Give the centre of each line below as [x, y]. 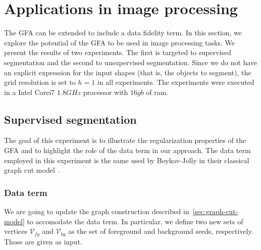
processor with [106, 92]
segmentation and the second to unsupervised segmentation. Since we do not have [131, 62]
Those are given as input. [43, 241]
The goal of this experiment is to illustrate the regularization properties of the [125, 140]
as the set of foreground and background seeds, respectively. [161, 231]
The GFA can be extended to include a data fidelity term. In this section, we [123, 33]
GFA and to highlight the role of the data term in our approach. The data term [127, 150]
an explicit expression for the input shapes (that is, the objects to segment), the [128, 72]
